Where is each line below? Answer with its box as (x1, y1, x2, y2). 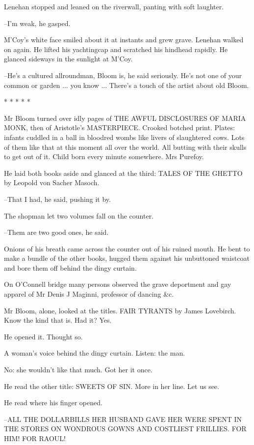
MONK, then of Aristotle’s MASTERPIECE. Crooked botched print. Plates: (4, 122, 235, 133)
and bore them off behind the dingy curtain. (4, 262, 137, 273)
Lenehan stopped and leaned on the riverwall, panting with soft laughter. (4, 1, 224, 11)
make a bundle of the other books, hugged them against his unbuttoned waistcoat (4, 253, 250, 263)
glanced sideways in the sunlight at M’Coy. (4, 54, 133, 64)
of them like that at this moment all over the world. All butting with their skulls (4, 141, 247, 152)
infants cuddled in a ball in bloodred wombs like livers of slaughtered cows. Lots (4, 132, 245, 142)
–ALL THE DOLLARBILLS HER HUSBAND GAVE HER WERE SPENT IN (4, 414, 242, 424)
